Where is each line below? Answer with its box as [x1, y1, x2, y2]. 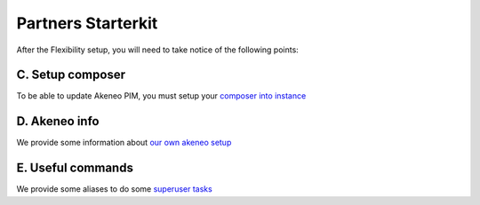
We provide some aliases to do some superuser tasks [16, 184, 212, 194]
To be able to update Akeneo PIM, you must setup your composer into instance [16, 91, 307, 101]
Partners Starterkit [16, 13, 158, 33]
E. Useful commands [16, 161, 133, 176]
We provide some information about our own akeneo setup [16, 138, 232, 148]
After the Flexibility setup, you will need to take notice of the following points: [16, 44, 300, 55]
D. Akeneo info [16, 114, 100, 129]
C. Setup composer [16, 67, 126, 83]
